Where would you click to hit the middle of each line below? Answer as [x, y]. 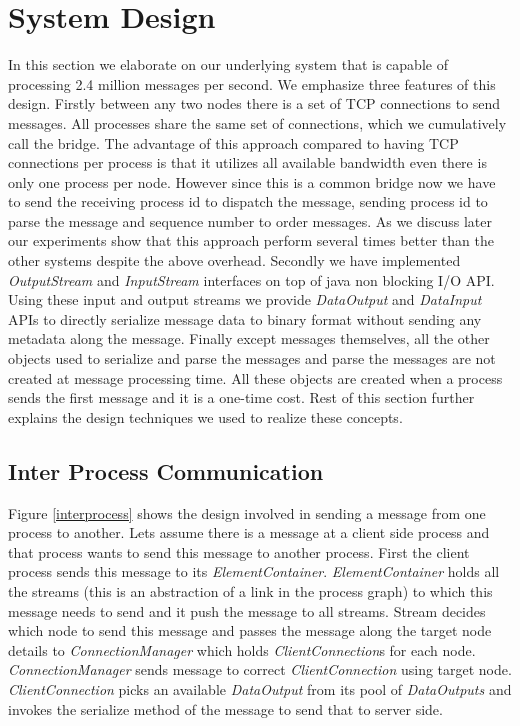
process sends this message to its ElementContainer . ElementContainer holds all [254, 571]
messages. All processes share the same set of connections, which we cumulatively [257, 122]
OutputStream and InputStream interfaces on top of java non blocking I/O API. [251, 279]
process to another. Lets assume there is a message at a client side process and [249, 532]
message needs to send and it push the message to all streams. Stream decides [247, 610]
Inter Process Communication [166, 470]
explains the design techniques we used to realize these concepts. [205, 416]
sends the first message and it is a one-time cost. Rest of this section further [241, 397]
